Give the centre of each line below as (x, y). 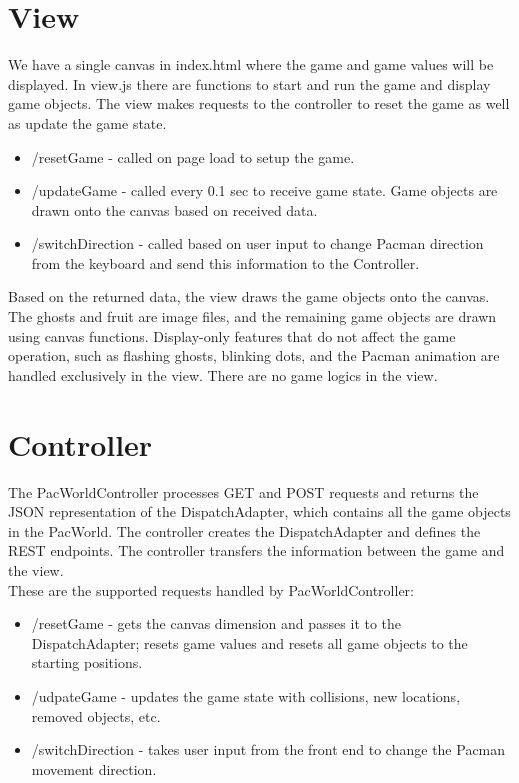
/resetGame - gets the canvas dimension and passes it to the (216, 623)
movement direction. (94, 768)
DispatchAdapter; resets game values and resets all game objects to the (249, 642)
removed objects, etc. (96, 715)
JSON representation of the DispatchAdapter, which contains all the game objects (259, 511)
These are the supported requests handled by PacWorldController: (211, 589)
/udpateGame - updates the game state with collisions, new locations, (246, 695)
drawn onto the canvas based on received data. (174, 209)
